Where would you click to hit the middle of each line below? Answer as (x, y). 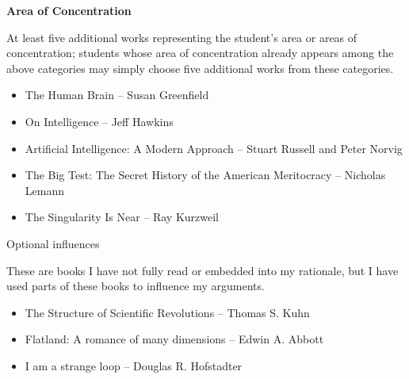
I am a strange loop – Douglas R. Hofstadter (134, 365)
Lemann (44, 190)
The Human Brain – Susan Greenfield (117, 95)
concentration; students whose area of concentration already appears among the (200, 53)
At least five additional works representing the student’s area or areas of (182, 37)
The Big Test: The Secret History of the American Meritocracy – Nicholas (205, 175)
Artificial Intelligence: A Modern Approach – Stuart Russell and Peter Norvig (214, 148)
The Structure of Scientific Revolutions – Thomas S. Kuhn (167, 312)
